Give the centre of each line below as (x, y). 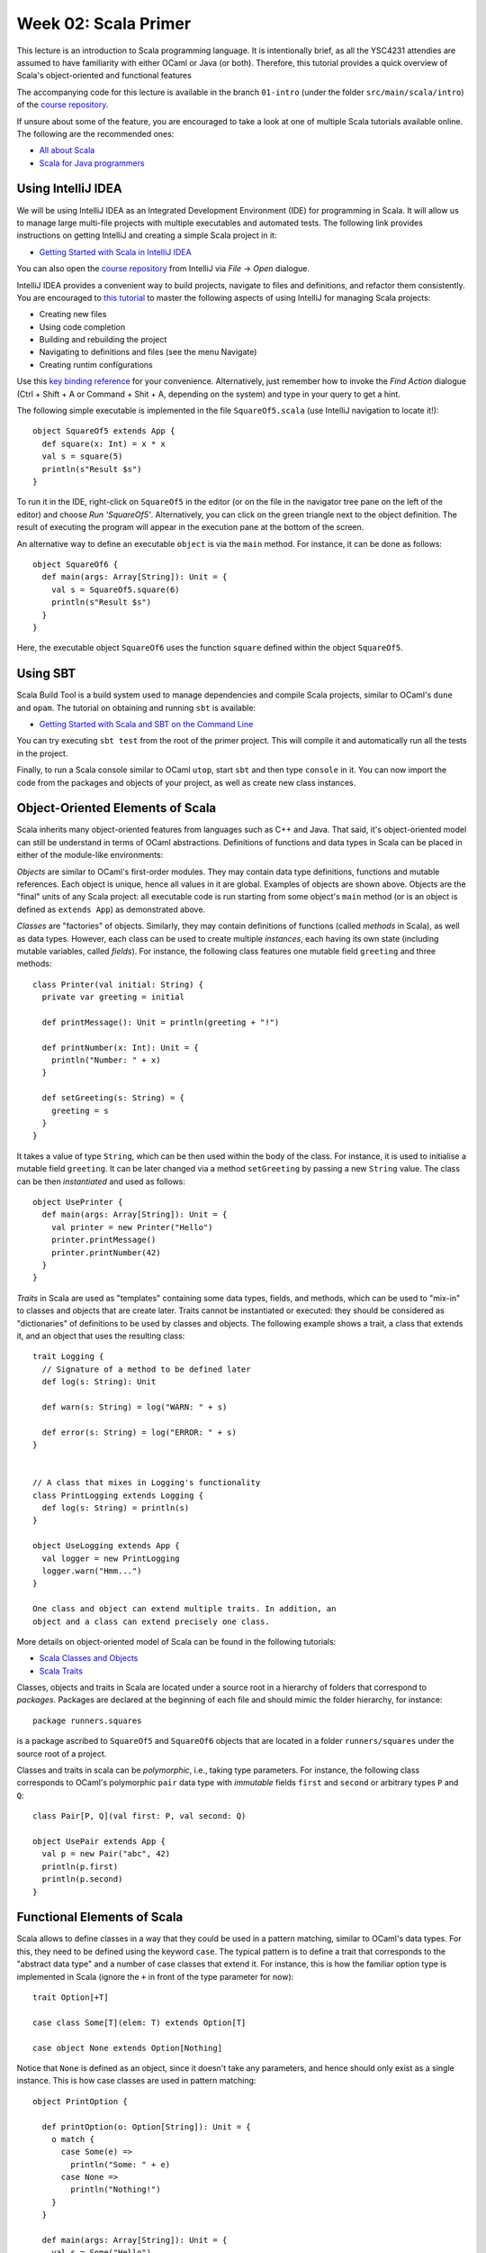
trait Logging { (68, 1357)
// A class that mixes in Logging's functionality (147, 1483)
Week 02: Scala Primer (104, 23)
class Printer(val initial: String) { (118, 984)
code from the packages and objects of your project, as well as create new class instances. (186, 782)
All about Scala (67, 151)
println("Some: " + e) (121, 2164)
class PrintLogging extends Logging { (118, 1495)
